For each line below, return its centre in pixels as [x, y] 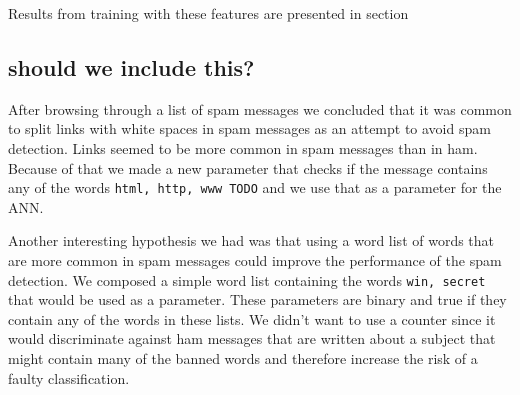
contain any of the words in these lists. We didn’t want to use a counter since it [252, 318]
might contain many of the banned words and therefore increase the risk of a [243, 358]
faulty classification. [69, 377]
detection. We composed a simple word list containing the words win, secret [247, 279]
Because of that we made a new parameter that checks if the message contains [248, 167]
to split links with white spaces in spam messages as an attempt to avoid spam [249, 128]
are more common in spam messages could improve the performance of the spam [255, 260]
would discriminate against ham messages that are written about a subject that [252, 338]
